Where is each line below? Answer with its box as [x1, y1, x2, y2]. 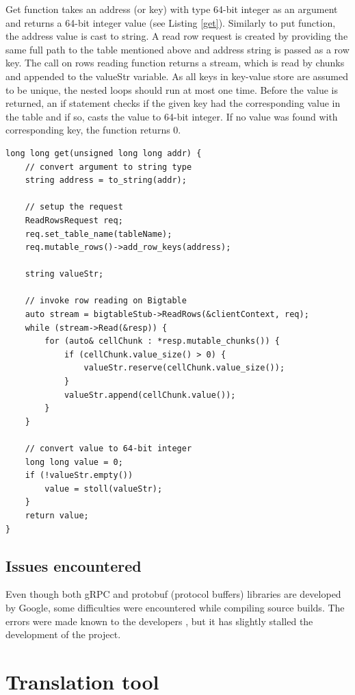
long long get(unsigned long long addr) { [5, 148, 202, 158]
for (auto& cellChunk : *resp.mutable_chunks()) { [44, 336, 280, 346]
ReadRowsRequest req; [25, 215, 123, 225]
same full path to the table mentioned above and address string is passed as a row [5, 42, 350, 56]
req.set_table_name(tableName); [25, 229, 172, 239]
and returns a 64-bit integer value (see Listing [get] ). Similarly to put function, [5, 15, 336, 29]
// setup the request [25, 202, 123, 212]
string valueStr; [25, 269, 104, 279]
